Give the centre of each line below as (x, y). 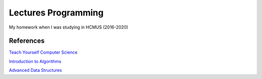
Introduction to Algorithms (35, 61)
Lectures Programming (56, 13)
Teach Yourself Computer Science (43, 52)
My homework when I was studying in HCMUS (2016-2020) (69, 27)
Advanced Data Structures (35, 70)
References (27, 41)
